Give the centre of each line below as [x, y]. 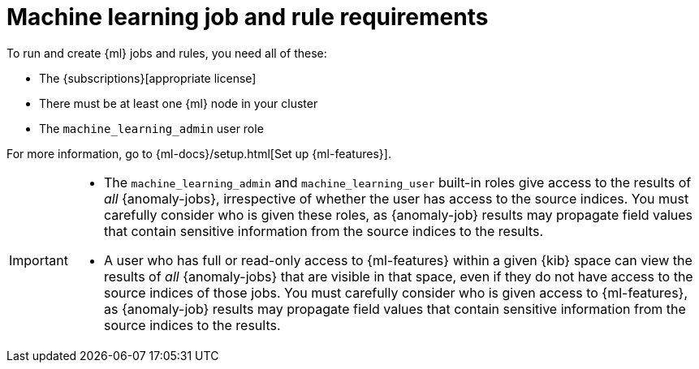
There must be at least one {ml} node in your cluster [179, 103]
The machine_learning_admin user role [151, 128]
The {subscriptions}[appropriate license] [148, 78]
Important [39, 260]
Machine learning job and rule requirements [248, 17]
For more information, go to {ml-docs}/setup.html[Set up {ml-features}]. [199, 153]
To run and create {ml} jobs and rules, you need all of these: [167, 53]
